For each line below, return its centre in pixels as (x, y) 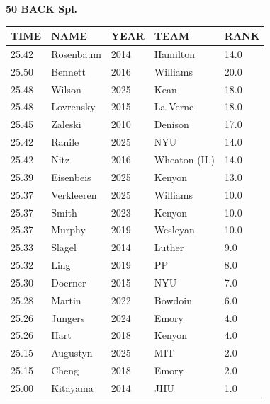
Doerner (69, 282)
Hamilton (175, 53)
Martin (66, 300)
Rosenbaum (76, 53)
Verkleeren (74, 194)
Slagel (64, 247)
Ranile (65, 142)
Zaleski (66, 124)
